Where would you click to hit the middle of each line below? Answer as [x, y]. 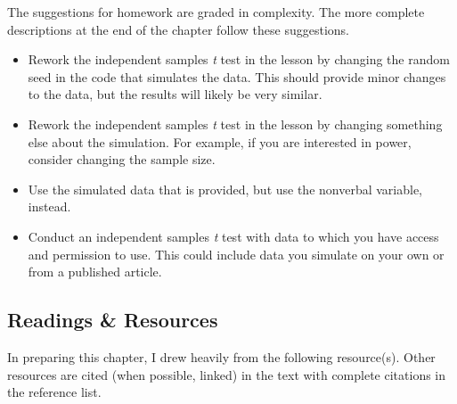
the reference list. [54, 392]
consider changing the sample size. [122, 159]
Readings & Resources [113, 320]
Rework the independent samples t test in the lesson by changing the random [239, 59]
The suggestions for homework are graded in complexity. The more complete [216, 12]
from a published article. [95, 272]
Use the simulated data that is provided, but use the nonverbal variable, [225, 189]
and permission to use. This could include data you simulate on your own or [236, 254]
